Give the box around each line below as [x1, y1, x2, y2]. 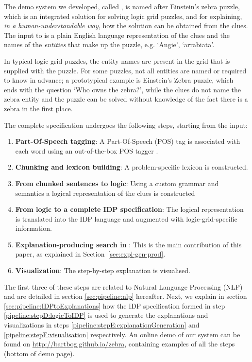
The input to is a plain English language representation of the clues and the [4, 30, 230, 40]
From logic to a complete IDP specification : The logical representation [15, 204, 244, 214]
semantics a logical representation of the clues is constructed [15, 188, 195, 198]
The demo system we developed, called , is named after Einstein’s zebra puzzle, [4, 1, 240, 11]
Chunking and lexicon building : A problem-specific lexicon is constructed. [15, 162, 248, 172]
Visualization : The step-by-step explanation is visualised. [15, 265, 190, 276]
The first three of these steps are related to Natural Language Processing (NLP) [4, 281, 243, 292]
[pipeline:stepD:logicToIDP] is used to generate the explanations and [4, 310, 208, 320]
